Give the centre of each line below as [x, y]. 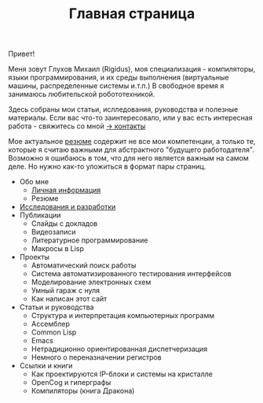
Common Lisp [54, 332]
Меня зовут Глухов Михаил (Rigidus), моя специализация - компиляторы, [132, 69]
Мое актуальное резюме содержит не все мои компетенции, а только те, [132, 142]
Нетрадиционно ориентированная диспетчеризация [119, 349]
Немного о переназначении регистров [97, 357]
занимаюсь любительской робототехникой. [82, 94]
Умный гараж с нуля [66, 290]
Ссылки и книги [46, 366]
